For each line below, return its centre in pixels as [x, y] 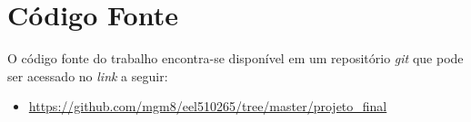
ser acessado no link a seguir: [88, 75]
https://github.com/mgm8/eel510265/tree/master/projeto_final [208, 106]
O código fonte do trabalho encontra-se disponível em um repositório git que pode [235, 58]
